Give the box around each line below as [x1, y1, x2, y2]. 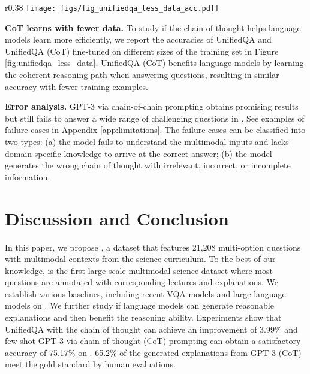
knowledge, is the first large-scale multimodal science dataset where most [5, 264, 273, 276]
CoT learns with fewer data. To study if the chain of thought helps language [5, 21, 301, 34]
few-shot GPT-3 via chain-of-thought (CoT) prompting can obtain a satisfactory [5, 334, 301, 347]
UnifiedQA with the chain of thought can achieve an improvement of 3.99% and [5, 322, 298, 335]
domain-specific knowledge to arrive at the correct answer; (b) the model [5, 147, 272, 159]
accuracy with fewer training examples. [5, 80, 148, 92]
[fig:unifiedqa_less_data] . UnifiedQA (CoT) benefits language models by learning [5, 56, 304, 69]
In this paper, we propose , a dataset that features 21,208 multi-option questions [5, 240, 301, 253]
